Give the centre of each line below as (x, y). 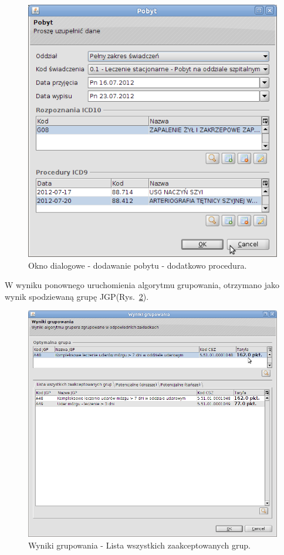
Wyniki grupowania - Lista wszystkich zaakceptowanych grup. (139, 545)
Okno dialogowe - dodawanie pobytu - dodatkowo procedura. (138, 265)
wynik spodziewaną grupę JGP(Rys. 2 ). (77, 296)
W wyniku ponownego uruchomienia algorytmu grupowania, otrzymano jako (142, 285)
